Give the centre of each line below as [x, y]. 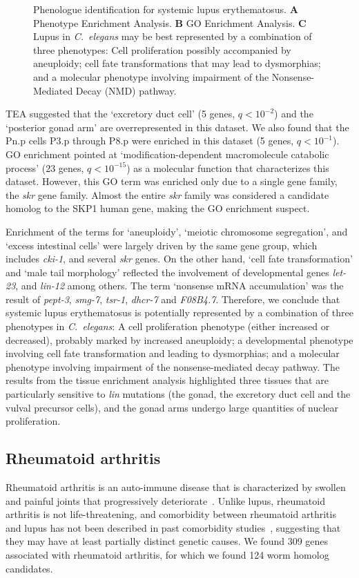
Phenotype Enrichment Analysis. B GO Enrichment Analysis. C [170, 22]
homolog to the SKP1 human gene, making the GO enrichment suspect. [158, 208]
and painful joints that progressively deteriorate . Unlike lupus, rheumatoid [165, 500]
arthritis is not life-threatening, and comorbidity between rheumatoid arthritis [171, 514]
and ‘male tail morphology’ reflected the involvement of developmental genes [167, 272]
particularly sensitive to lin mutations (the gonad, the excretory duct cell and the [178, 394]
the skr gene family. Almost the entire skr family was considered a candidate [167, 194]
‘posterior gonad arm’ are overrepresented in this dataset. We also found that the [177, 127]
